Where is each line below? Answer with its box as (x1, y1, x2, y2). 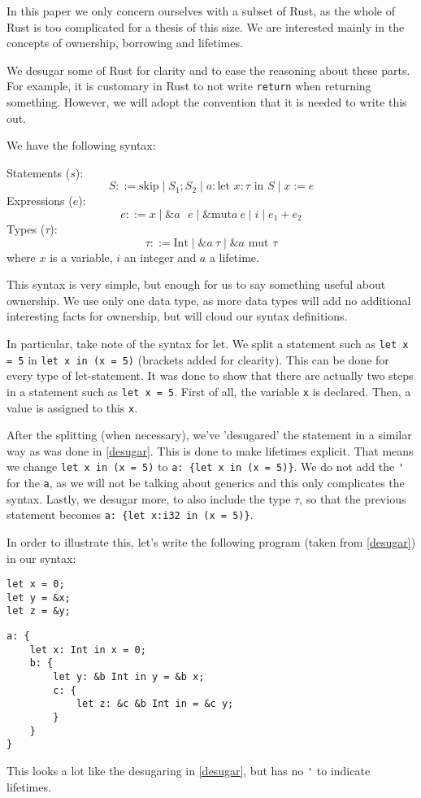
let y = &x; (7, 591, 71, 604)
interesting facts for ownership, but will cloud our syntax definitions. (7, 307, 348, 325)
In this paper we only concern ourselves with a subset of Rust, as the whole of (7, 2, 395, 19)
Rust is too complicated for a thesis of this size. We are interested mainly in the (7, 18, 405, 35)
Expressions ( (7, 192, 73, 209)
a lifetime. (209, 248, 259, 265)
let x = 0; (7, 578, 65, 591)
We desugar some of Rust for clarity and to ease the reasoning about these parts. (7, 61, 410, 78)
